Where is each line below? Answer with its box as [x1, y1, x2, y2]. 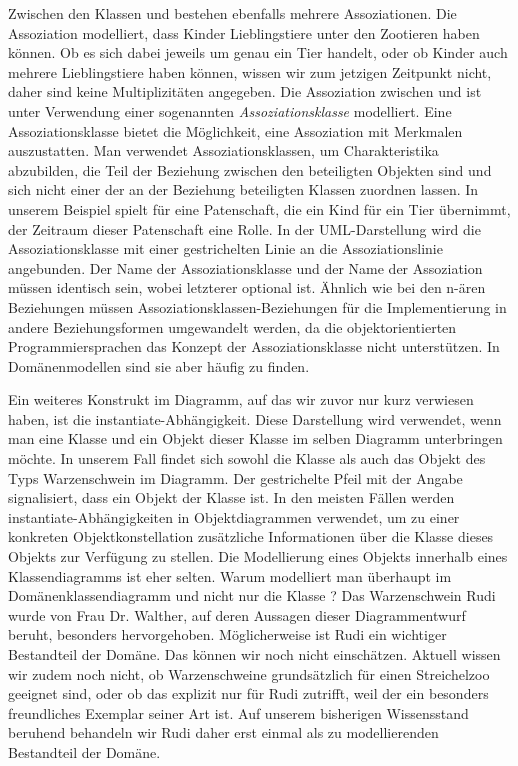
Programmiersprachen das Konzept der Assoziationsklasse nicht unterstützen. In [8, 336, 500, 357]
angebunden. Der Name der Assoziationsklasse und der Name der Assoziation [8, 257, 483, 278]
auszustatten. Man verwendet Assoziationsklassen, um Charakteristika [8, 140, 439, 161]
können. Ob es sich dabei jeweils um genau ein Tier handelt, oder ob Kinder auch [8, 42, 508, 63]
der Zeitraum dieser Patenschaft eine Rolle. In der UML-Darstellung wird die [8, 218, 481, 239]
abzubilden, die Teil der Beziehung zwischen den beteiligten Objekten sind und [8, 159, 492, 180]
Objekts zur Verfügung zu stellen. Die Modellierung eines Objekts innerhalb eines [8, 546, 508, 567]
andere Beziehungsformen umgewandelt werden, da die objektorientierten [8, 316, 457, 337]
